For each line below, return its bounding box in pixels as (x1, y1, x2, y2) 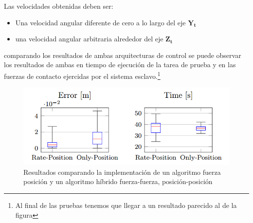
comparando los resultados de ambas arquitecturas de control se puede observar (4, 50, 241, 60)
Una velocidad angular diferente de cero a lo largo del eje (15, 17, 186, 27)
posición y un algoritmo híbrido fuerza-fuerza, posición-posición (23, 176, 213, 186)
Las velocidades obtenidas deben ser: (4, 1, 113, 11)
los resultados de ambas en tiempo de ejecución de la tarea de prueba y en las (4, 59, 236, 70)
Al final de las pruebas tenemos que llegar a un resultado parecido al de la (15, 200, 237, 210)
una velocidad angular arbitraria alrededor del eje (15, 34, 163, 44)
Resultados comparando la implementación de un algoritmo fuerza (23, 167, 221, 177)
